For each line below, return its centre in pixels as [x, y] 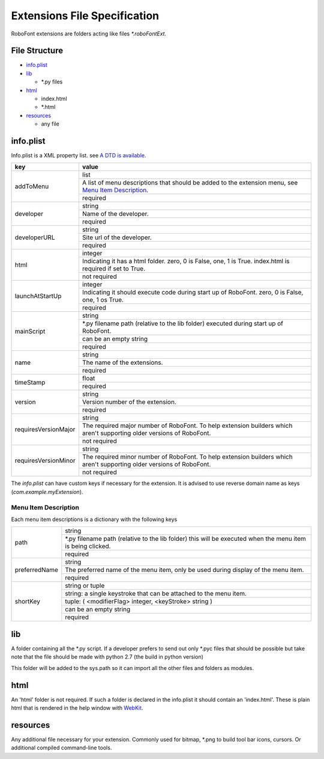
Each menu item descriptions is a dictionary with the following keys [94, 519]
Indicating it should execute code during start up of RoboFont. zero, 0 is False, [193, 293]
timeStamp [30, 382]
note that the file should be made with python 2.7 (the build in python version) [107, 657]
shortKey [27, 602]
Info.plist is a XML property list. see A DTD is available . [79, 156]
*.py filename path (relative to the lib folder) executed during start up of [183, 323]
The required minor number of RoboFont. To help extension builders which [187, 457]
